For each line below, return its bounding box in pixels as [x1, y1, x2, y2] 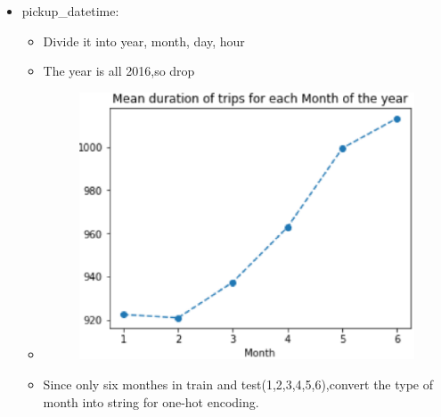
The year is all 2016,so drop [43, 61, 195, 80]
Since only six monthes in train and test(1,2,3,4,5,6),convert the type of [43, 374, 434, 393]
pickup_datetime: [21, 2, 119, 20]
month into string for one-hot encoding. [43, 392, 259, 411]
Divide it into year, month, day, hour [43, 31, 245, 50]
